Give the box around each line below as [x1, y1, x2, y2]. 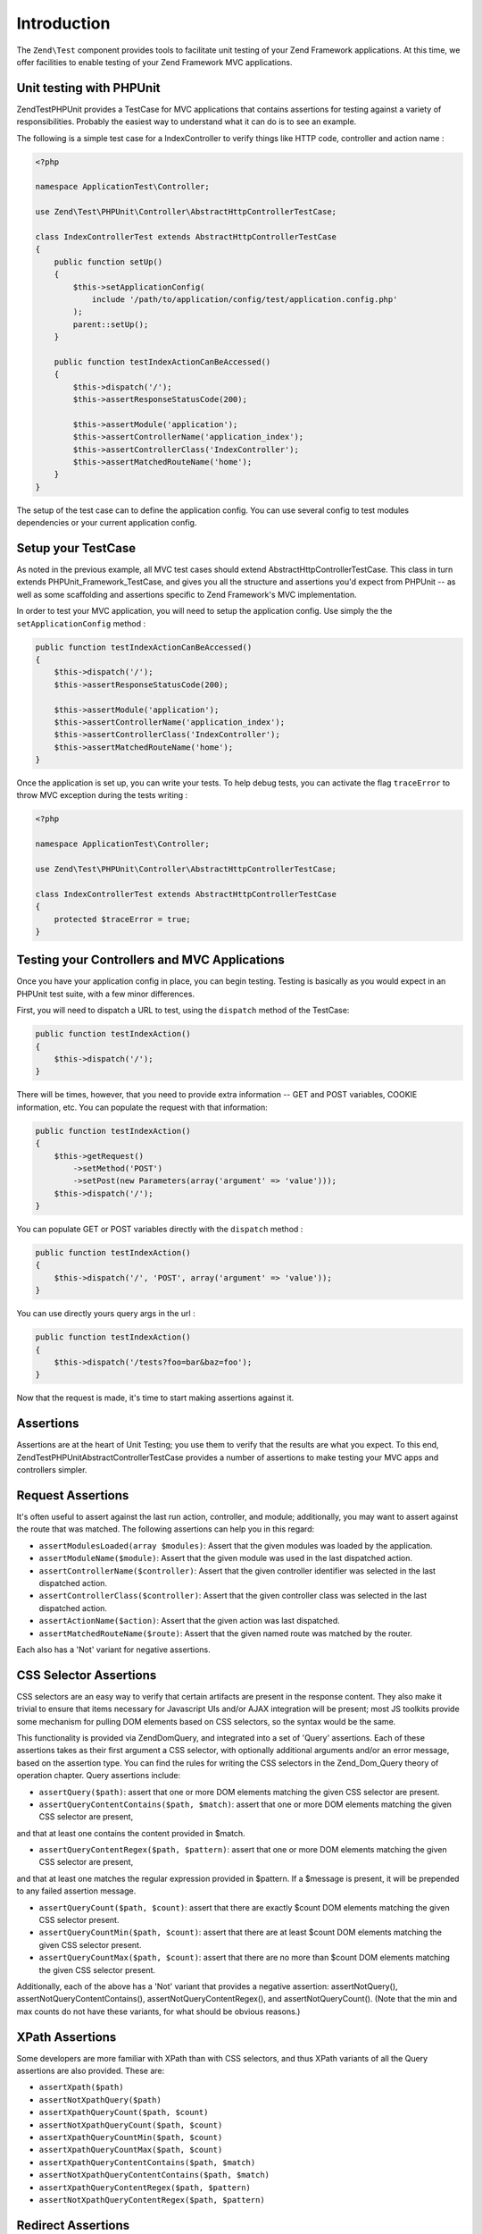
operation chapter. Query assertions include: [16, 1770, 181, 1781]
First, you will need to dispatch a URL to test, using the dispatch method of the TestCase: [16, 1005, 350, 1016]
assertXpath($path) [38, 2082, 124, 2093]
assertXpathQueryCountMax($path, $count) [38, 2145, 223, 2155]
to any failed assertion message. [16, 1885, 137, 1896]
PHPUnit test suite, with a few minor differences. [16, 988, 195, 999]
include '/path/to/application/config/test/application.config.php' [91, 294, 398, 304]
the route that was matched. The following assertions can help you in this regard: [16, 1524, 315, 1534]
